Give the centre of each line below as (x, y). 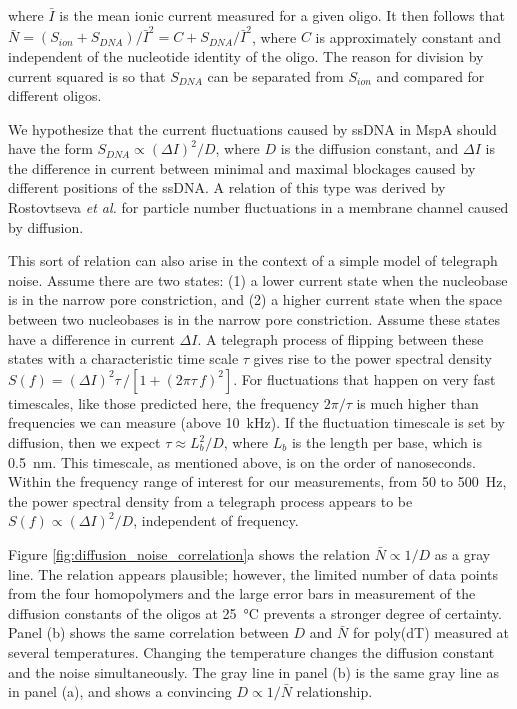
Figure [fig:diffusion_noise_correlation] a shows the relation (189, 553)
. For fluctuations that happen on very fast (364, 378)
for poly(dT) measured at (431, 632)
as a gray (462, 553)
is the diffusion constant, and (369, 148)
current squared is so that (87, 75)
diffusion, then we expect (84, 442)
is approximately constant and (408, 36)
